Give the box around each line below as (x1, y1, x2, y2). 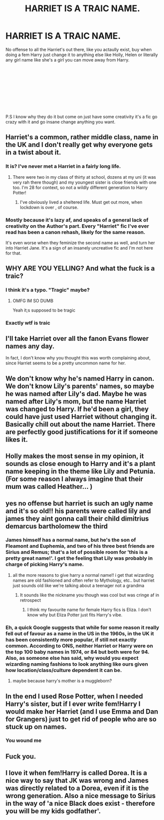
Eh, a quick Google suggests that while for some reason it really (5, 624, 160, 631)
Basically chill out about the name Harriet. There (5, 420, 156, 428)
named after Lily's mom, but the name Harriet (5, 397, 147, 405)
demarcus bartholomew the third (5, 522, 108, 530)
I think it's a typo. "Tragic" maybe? (5, 287, 90, 294)
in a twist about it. (5, 148, 61, 157)
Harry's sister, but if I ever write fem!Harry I (5, 699, 141, 708)
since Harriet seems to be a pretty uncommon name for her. (5, 360, 126, 366)
